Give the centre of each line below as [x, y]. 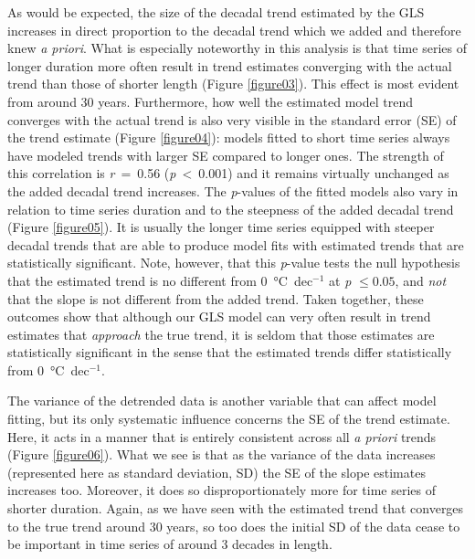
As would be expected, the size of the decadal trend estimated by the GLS [216, 12]
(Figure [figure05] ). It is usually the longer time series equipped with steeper [221, 227]
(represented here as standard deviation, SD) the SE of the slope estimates [216, 472]
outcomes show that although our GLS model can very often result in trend [219, 316]
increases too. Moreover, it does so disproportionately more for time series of [222, 490]
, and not [421, 280]
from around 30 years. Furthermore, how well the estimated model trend [210, 101]
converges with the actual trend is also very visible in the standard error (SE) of [232, 119]
